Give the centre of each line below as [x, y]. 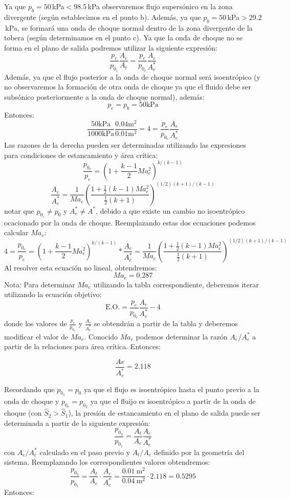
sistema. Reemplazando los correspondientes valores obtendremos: [107, 462]
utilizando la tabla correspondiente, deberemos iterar [176, 284]
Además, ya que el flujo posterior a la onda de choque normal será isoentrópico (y [132, 76]
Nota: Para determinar [40, 284]
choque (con [23, 413]
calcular [16, 232]
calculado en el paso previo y [85, 452]
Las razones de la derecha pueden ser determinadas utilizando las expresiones [125, 145]
